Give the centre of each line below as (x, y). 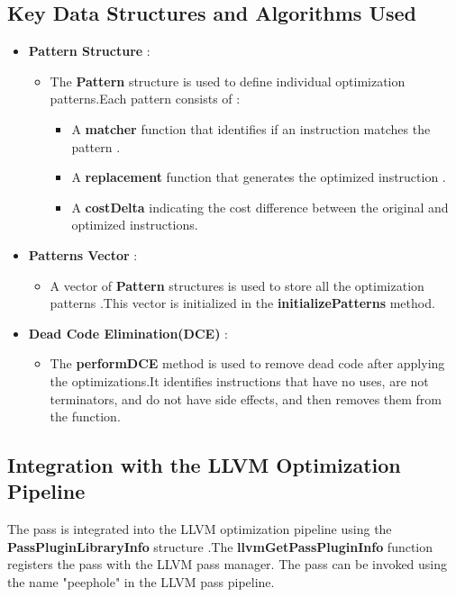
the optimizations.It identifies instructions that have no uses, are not (239, 380)
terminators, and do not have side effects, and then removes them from (246, 398)
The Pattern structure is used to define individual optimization (228, 81)
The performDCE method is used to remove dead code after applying (247, 363)
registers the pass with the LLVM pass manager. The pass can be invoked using (228, 564)
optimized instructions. (135, 225)
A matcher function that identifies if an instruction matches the (251, 128)
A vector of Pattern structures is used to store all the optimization (237, 285)
